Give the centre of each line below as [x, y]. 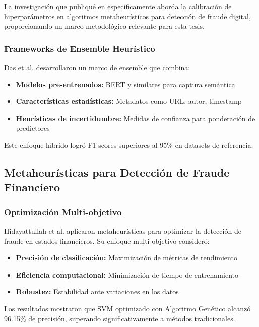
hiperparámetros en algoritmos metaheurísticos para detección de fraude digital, [127, 16]
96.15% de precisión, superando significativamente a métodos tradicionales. [120, 318]
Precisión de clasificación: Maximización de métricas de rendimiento [126, 258]
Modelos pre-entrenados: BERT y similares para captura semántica [125, 84]
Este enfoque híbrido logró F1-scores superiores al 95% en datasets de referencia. [129, 145]
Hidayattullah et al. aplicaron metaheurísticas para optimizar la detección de [123, 230]
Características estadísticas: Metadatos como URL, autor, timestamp [129, 101]
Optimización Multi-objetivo [63, 212]
